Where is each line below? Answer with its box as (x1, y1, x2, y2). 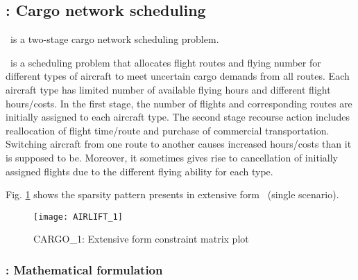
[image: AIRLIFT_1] (33, 211, 123, 222)
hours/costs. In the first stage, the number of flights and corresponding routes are (6, 96, 352, 110)
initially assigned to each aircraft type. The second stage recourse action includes (6, 110, 350, 124)
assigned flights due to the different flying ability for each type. (6, 164, 273, 178)
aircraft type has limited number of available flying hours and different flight (6, 82, 331, 96)
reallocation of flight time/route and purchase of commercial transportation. (6, 123, 330, 137)
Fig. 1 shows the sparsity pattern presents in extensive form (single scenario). (6, 187, 339, 202)
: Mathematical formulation (6, 261, 163, 278)
